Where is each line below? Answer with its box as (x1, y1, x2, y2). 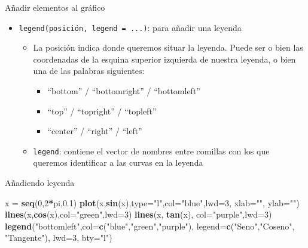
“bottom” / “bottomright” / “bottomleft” (47, 85, 200, 97)
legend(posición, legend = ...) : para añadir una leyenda (19, 21, 242, 33)
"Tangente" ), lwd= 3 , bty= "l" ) (5, 231, 112, 244)
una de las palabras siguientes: (33, 64, 145, 77)
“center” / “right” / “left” (47, 125, 142, 137)
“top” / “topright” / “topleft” (47, 104, 157, 117)
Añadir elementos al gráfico (5, 1, 105, 13)
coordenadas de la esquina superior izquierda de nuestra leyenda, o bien (33, 52, 296, 65)
